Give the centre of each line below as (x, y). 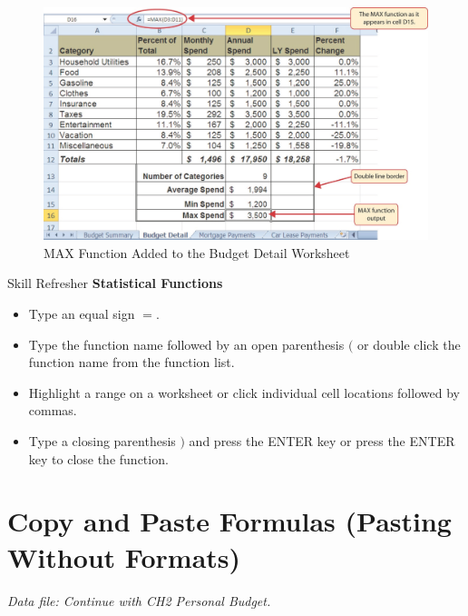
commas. (53, 410)
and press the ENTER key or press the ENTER (322, 441)
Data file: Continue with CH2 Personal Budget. (139, 600)
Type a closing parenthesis (102, 441)
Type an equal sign (82, 314)
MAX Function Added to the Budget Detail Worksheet (197, 252)
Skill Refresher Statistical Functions (115, 283)
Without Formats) (124, 556)
